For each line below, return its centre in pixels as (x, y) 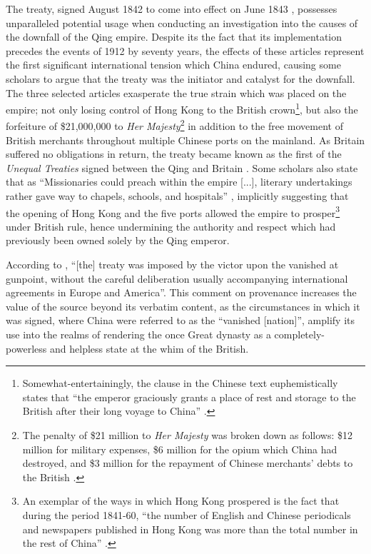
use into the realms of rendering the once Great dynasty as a (138, 334)
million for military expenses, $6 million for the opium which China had (180, 449)
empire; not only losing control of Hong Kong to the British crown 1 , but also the (182, 108)
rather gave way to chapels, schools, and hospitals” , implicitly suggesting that (177, 196)
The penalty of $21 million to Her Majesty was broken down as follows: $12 (187, 435)
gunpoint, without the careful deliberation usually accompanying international (177, 278)
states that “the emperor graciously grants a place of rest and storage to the (189, 397)
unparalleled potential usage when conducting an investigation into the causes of (182, 22)
